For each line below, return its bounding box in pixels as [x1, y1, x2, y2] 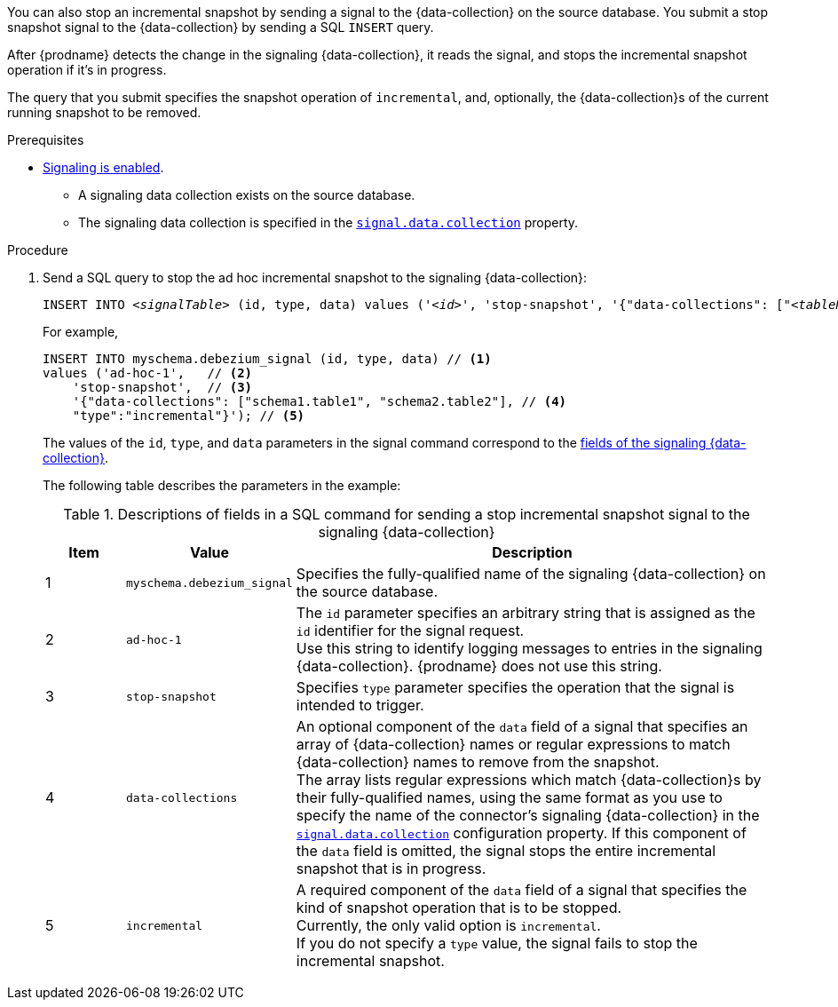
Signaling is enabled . [43, 160, 164, 175]
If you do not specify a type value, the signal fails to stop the [296, 934, 698, 952]
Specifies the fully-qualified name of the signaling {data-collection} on [296, 565, 766, 583]
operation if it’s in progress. [7, 62, 167, 77]
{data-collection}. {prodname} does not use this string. [296, 657, 662, 675]
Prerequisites [7, 132, 84, 147]
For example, [43, 324, 119, 339]
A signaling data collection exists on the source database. [78, 187, 415, 202]
